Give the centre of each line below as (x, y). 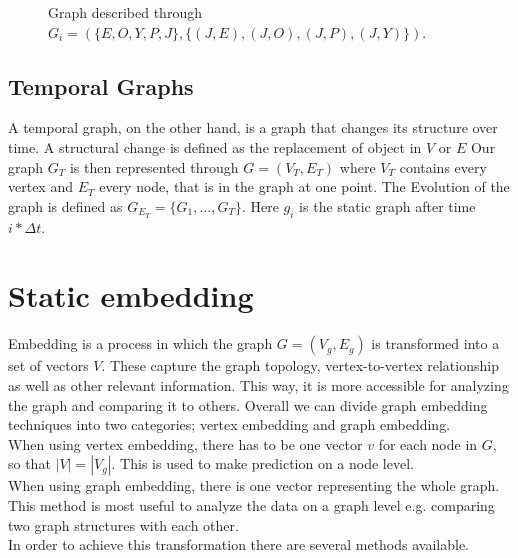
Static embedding (131, 295)
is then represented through (154, 166)
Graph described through (125, 12)
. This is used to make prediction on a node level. (262, 463)
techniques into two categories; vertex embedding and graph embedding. (229, 424)
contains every (443, 166)
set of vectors (48, 365)
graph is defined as (65, 205)
